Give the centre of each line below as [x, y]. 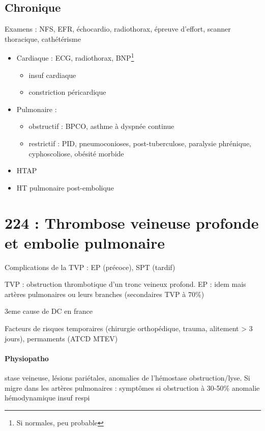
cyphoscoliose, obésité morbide [76, 153]
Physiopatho [27, 358]
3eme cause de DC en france [49, 311]
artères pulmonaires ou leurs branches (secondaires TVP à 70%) [105, 294]
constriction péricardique [67, 92]
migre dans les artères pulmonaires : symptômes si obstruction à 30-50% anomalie [132, 387]
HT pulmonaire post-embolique [65, 187]
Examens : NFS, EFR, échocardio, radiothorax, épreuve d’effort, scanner [118, 29]
